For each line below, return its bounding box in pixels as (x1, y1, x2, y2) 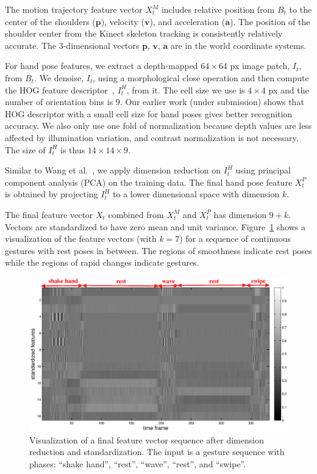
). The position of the (229, 15, 310, 27)
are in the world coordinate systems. (171, 38, 307, 51)
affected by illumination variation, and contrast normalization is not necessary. (5, 131, 299, 144)
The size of (5, 143, 46, 156)
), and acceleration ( (149, 15, 226, 27)
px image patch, (230, 59, 290, 72)
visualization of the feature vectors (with (5, 232, 157, 245)
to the (289, 3, 312, 15)
